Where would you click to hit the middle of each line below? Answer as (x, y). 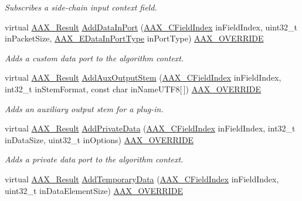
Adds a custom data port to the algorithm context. (94, 58)
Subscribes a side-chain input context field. (81, 7)
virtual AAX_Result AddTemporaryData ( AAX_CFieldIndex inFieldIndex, (142, 179)
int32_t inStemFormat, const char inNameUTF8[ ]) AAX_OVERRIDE (133, 89)
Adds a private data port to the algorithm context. (94, 159)
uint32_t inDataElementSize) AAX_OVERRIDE (94, 190)
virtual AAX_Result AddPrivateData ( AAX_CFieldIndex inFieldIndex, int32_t (150, 128)
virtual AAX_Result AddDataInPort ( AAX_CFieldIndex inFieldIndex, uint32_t (151, 27)
